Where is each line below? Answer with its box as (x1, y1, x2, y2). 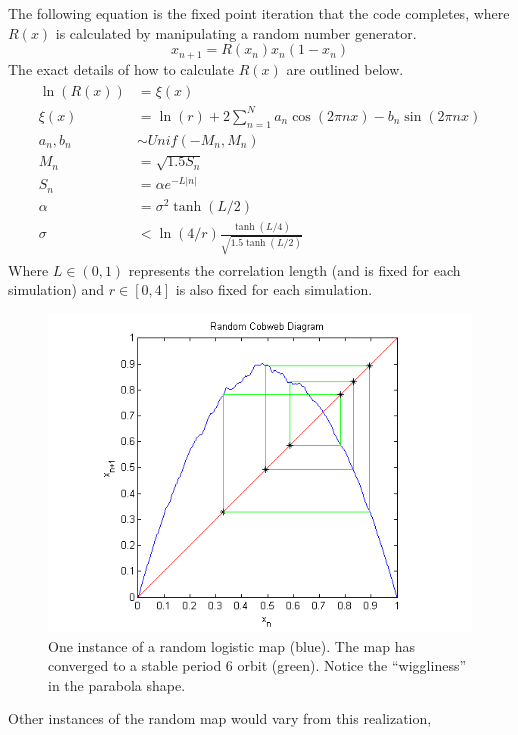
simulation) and (8, 279, 105, 300)
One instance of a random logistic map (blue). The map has (48, 635, 415, 656)
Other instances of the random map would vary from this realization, (8, 708, 432, 729)
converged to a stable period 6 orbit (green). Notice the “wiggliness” (48, 655, 467, 676)
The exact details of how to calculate (8, 58, 234, 79)
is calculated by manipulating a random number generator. (55, 22, 417, 43)
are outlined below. (286, 58, 404, 79)
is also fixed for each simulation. (175, 279, 373, 300)
